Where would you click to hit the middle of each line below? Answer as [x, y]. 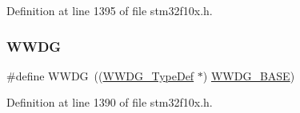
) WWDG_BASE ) [249, 75]
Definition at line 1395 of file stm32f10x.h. [110, 10]
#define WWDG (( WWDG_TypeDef [100, 75]
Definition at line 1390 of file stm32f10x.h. [110, 102]
